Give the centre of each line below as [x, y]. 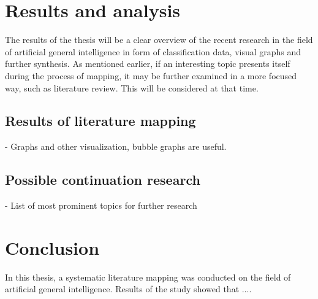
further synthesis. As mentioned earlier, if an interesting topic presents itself [148, 64]
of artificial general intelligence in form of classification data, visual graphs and [153, 51]
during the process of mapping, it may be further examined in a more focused [151, 75]
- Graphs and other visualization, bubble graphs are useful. [116, 146]
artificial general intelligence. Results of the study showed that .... [128, 289]
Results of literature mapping [100, 121]
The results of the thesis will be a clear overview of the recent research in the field [159, 40]
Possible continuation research [103, 180]
